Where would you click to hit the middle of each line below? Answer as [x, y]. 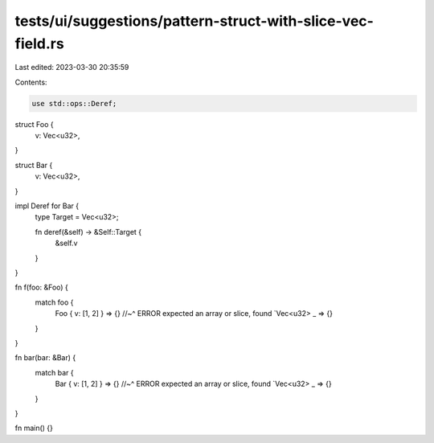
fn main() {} [34, 428]
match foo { [54, 302]
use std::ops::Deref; [74, 103]
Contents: [31, 82]
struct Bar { [34, 165]
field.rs [39, 43]
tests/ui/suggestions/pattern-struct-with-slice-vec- [194, 21]
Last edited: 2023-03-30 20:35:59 [72, 68]
